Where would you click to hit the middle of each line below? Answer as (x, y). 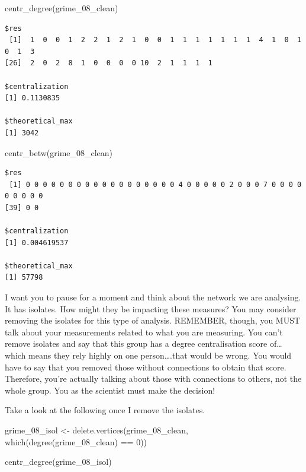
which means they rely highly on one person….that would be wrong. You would (148, 355)
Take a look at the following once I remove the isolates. (105, 410)
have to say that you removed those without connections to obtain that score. (146, 367)
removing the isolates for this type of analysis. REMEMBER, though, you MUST (153, 320)
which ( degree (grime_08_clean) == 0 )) (76, 441)
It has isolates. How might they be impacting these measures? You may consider (151, 308)
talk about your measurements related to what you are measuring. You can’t (144, 332)
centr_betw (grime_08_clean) (59, 152)
